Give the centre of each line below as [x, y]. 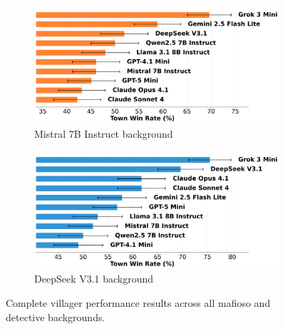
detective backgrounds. [56, 317]
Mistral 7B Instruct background [104, 133]
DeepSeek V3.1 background [94, 279]
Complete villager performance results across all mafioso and [138, 302]
